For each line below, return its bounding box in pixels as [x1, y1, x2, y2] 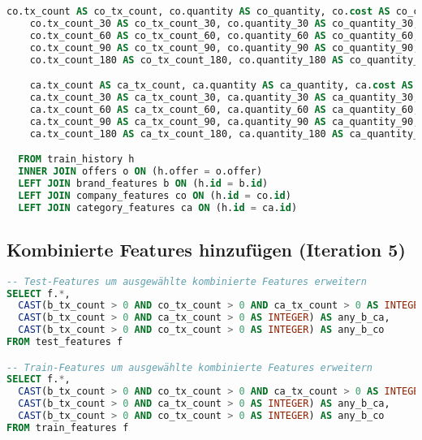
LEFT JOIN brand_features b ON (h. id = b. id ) [18, 177, 269, 189]
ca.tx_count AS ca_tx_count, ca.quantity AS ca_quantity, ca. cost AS [29, 80, 414, 92]
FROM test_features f [6, 336, 123, 348]
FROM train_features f [6, 421, 129, 434]
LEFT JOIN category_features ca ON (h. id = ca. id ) [18, 201, 298, 214]
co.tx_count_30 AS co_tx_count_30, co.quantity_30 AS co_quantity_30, [29, 17, 420, 29]
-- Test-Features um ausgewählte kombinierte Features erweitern [6, 275, 367, 287]
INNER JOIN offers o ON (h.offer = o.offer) [18, 165, 263, 177]
